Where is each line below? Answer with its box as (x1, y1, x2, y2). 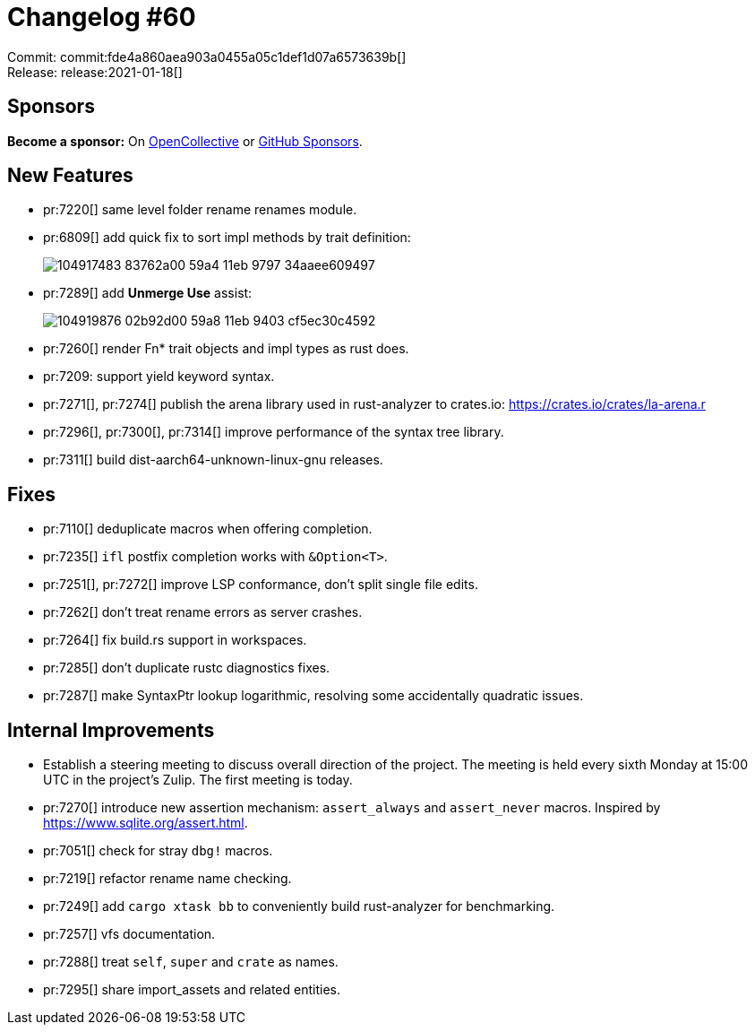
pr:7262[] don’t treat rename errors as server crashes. (43, 604, 363, 620)
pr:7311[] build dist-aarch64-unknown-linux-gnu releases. (43, 452, 383, 468)
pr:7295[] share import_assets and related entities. (43, 982, 340, 998)
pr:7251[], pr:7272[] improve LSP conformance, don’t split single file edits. (43, 577, 478, 593)
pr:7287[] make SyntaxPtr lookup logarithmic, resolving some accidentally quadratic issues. (43, 688, 584, 704)
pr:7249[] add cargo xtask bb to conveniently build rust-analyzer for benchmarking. (43, 898, 555, 915)
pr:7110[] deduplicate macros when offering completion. (43, 521, 373, 537)
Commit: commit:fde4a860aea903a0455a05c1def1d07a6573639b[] (7, 48, 407, 65)
